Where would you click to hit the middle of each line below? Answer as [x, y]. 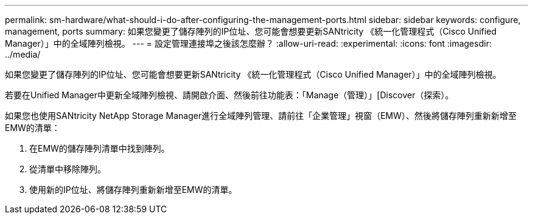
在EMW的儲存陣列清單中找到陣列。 [99, 148]
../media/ [23, 54]
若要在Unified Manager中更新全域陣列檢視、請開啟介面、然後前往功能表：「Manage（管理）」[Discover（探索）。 [229, 95]
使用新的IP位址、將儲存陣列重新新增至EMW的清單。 [133, 190]
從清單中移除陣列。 [68, 169]
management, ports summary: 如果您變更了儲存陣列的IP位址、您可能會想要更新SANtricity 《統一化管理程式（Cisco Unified [251, 31]
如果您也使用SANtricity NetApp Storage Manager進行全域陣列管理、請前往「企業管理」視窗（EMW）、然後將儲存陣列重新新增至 [261, 116]
